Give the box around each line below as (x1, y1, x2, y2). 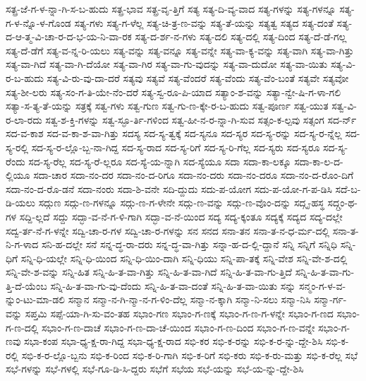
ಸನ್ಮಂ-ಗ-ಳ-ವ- (299, 278, 346, 293)
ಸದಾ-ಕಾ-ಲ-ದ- (294, 153, 343, 168)
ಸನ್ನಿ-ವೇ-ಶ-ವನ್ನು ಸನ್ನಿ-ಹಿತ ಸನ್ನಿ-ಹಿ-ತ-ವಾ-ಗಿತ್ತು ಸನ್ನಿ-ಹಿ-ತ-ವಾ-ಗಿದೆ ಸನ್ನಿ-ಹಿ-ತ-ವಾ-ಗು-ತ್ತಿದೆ (6, 264, 292, 279)
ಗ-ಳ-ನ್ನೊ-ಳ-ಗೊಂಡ (6, 15, 71, 30)
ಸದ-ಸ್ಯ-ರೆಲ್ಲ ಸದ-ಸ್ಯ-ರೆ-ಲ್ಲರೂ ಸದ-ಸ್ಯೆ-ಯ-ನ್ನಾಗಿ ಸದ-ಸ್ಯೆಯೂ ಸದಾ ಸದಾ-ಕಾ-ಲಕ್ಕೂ (28, 153, 291, 168)
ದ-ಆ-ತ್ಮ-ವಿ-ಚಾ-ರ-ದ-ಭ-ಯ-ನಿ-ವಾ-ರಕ (6, 29, 132, 44)
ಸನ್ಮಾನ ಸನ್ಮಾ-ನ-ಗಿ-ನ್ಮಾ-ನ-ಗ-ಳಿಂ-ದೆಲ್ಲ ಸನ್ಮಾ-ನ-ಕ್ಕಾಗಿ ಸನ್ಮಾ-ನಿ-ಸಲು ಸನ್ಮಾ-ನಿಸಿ (68, 292, 311, 307)
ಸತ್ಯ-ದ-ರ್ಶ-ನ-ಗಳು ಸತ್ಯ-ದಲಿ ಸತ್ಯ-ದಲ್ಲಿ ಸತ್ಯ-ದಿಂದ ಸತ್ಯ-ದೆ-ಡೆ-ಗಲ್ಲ (135, 29, 347, 44)
